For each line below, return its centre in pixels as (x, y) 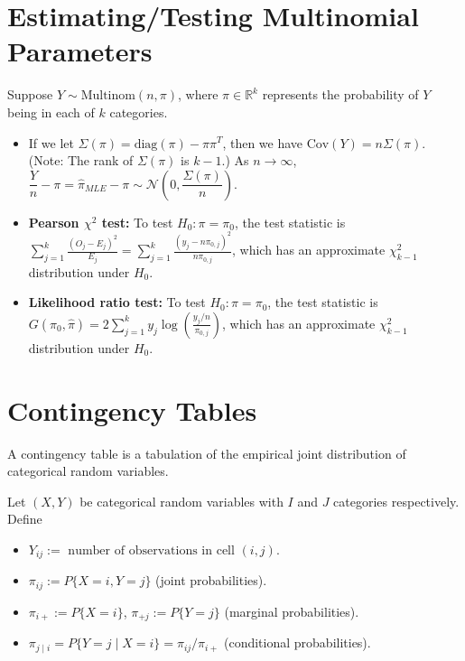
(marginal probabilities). (292, 611)
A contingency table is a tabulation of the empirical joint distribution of (207, 453)
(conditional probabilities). (297, 642)
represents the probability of (340, 94)
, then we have (263, 142)
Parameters (80, 51)
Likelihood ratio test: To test (117, 302)
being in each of (51, 112)
